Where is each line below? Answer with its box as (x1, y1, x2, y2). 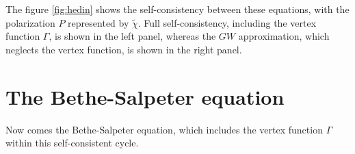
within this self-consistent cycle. (5, 136, 139, 150)
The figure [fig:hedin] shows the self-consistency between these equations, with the (5, 2, 350, 16)
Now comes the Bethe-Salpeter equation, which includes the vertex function (5, 122, 323, 136)
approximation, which (238, 29, 330, 43)
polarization (5, 15, 55, 29)
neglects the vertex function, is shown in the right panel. (5, 42, 242, 56)
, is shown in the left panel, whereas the (49, 29, 216, 43)
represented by (68, 15, 129, 29)
